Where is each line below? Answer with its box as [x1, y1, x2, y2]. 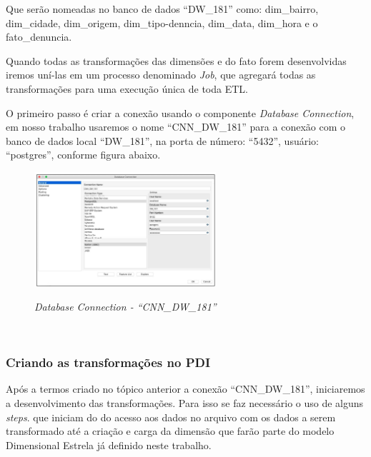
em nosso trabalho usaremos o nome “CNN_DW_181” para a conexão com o [6, 119, 345, 134]
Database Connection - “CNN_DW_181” [34, 299, 217, 314]
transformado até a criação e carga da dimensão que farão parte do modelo [6, 423, 335, 438]
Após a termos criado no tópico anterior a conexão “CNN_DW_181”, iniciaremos [6, 381, 365, 396]
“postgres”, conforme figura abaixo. [6, 147, 161, 162]
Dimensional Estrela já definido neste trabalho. [6, 437, 212, 452]
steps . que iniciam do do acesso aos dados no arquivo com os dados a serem [6, 409, 336, 424]
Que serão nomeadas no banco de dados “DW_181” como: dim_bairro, [6, 1, 319, 16]
